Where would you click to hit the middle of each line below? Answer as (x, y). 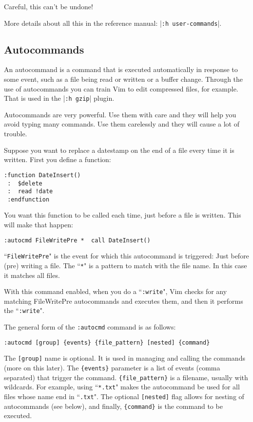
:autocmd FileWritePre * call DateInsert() (77, 240)
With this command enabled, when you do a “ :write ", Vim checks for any (116, 291)
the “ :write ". (24, 310)
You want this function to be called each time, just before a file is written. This (123, 215)
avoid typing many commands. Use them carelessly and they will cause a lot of (122, 124)
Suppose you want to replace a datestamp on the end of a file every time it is (119, 150)
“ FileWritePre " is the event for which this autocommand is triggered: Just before (126, 256)
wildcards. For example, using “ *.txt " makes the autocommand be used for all (122, 387)
